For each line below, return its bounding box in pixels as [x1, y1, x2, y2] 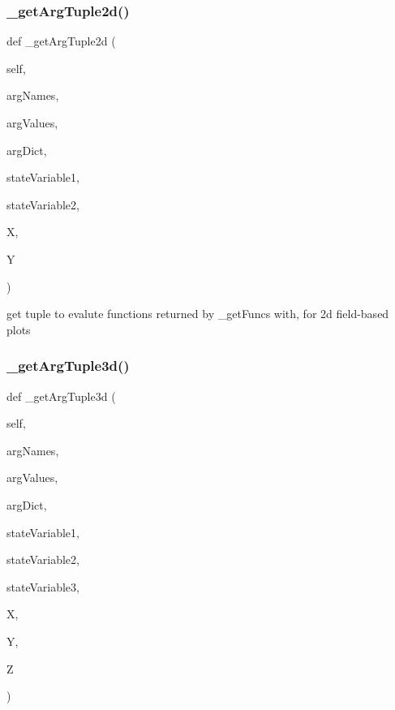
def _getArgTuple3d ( [6, 387, 116, 404]
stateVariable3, [6, 578, 79, 595]
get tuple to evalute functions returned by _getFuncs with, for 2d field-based [6, 305, 389, 322]
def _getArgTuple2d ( [6, 32, 116, 49]
